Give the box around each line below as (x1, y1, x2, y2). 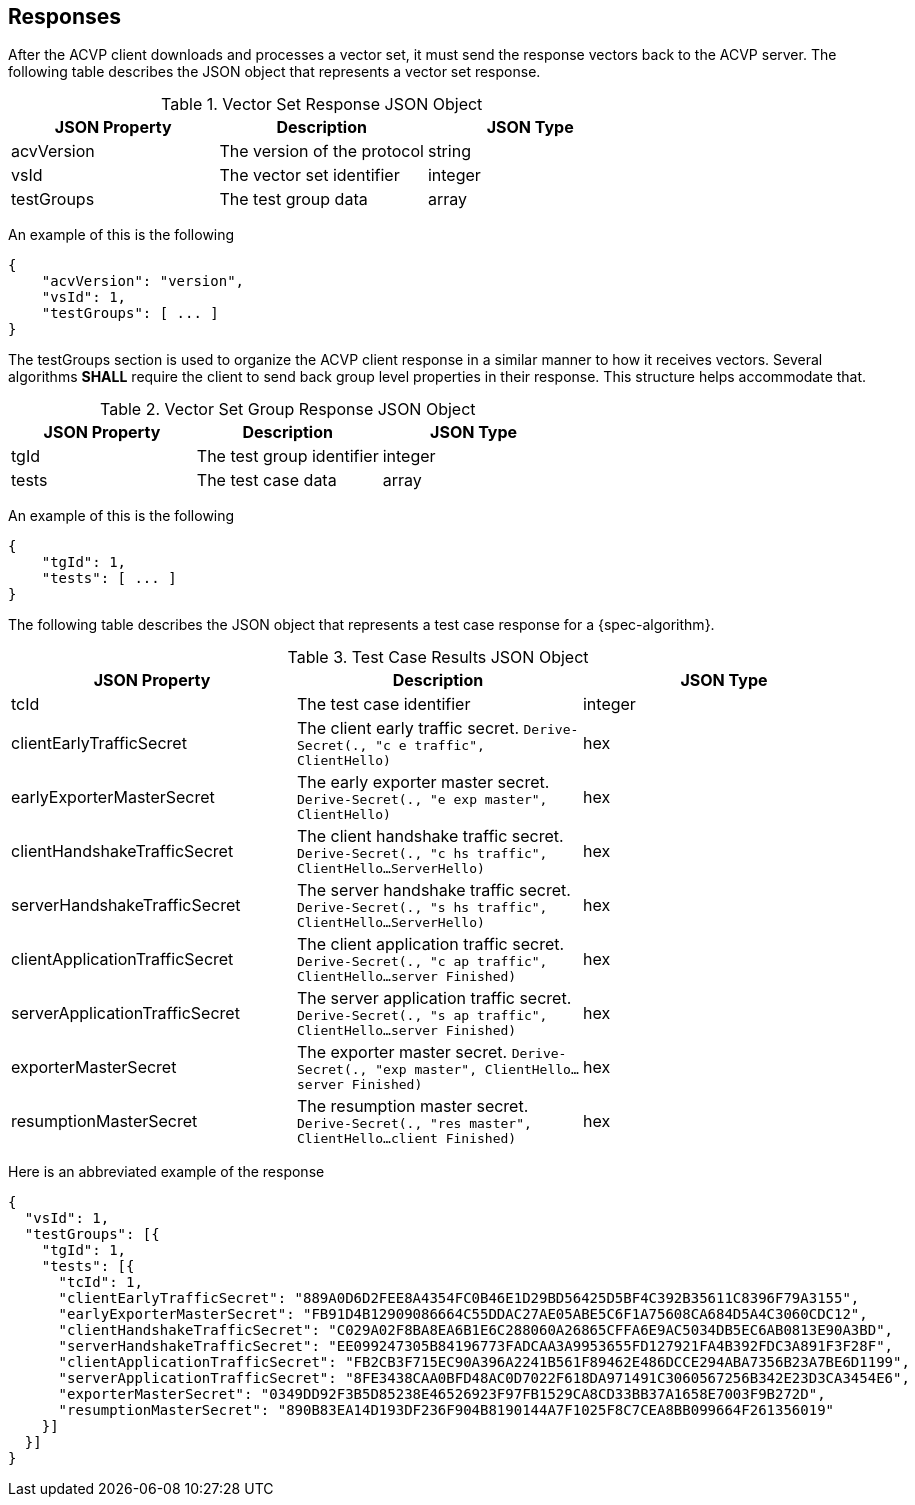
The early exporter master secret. (296, 772, 550, 793)
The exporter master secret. (296, 1042, 508, 1063)
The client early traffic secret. (296, 718, 520, 739)
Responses (8, 4, 122, 29)
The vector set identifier (219, 165, 400, 186)
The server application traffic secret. (296, 988, 572, 1009)
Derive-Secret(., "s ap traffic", (296, 1008, 548, 1024)
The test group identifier (196, 446, 379, 467)
